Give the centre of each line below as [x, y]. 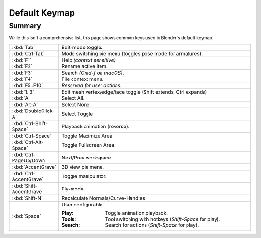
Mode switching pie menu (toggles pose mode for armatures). [132, 53]
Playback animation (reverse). [96, 126]
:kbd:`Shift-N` [27, 198]
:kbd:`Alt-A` [25, 104]
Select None [76, 104]
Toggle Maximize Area [87, 136]
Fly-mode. [73, 189]
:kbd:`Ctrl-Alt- [28, 142]
